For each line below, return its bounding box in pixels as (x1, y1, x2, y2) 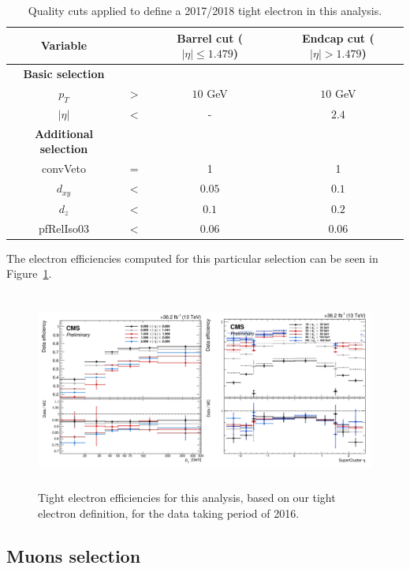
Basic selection (23, 66, 105, 82)
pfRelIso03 (38, 219, 89, 236)
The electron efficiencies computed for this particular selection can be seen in (6, 249, 378, 266)
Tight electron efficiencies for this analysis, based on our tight (38, 489, 336, 506)
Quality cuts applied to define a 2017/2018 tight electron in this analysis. (28, 2, 382, 18)
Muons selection (6, 543, 141, 567)
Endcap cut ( (302, 29, 375, 46)
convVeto (41, 160, 86, 177)
